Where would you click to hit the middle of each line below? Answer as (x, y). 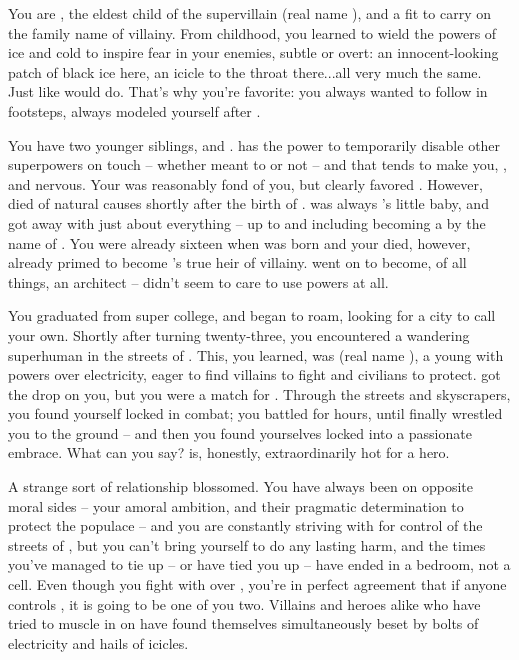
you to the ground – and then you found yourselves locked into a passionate (240, 432)
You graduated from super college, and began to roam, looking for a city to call (252, 315)
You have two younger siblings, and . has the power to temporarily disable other (254, 144)
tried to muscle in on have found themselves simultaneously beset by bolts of (243, 623)
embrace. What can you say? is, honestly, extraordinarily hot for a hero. (229, 452)
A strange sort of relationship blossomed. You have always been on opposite (240, 486)
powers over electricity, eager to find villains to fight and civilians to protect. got (254, 374)
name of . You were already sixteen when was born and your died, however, (239, 242)
